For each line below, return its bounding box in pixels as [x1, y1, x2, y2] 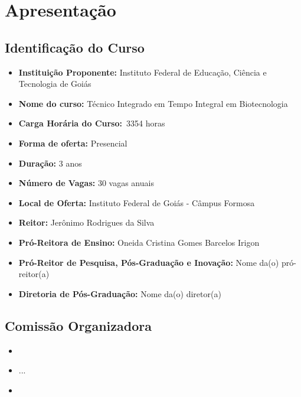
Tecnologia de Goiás [18, 77, 91, 90]
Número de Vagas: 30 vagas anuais [18, 177, 154, 189]
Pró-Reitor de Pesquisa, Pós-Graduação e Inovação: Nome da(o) [18, 256, 279, 268]
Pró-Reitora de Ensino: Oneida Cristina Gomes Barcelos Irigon [18, 236, 260, 248]
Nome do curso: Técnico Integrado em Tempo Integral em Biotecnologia [18, 97, 288, 109]
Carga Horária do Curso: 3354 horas [18, 117, 165, 129]
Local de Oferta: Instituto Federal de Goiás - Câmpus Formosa [18, 196, 255, 209]
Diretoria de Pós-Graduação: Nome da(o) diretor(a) [18, 287, 221, 300]
